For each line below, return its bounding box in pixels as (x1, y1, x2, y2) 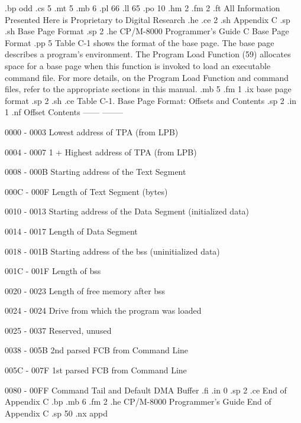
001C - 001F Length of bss (5, 265, 101, 277)
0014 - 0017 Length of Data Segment (5, 224, 138, 237)
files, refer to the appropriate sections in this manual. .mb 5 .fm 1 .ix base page (5, 83, 292, 95)
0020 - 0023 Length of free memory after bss (5, 284, 166, 297)
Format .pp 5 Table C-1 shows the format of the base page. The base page (5, 36, 274, 48)
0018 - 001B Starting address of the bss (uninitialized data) (5, 245, 220, 257)
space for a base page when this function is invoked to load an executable (5, 59, 271, 71)
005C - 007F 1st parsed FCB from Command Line (5, 364, 187, 376)
